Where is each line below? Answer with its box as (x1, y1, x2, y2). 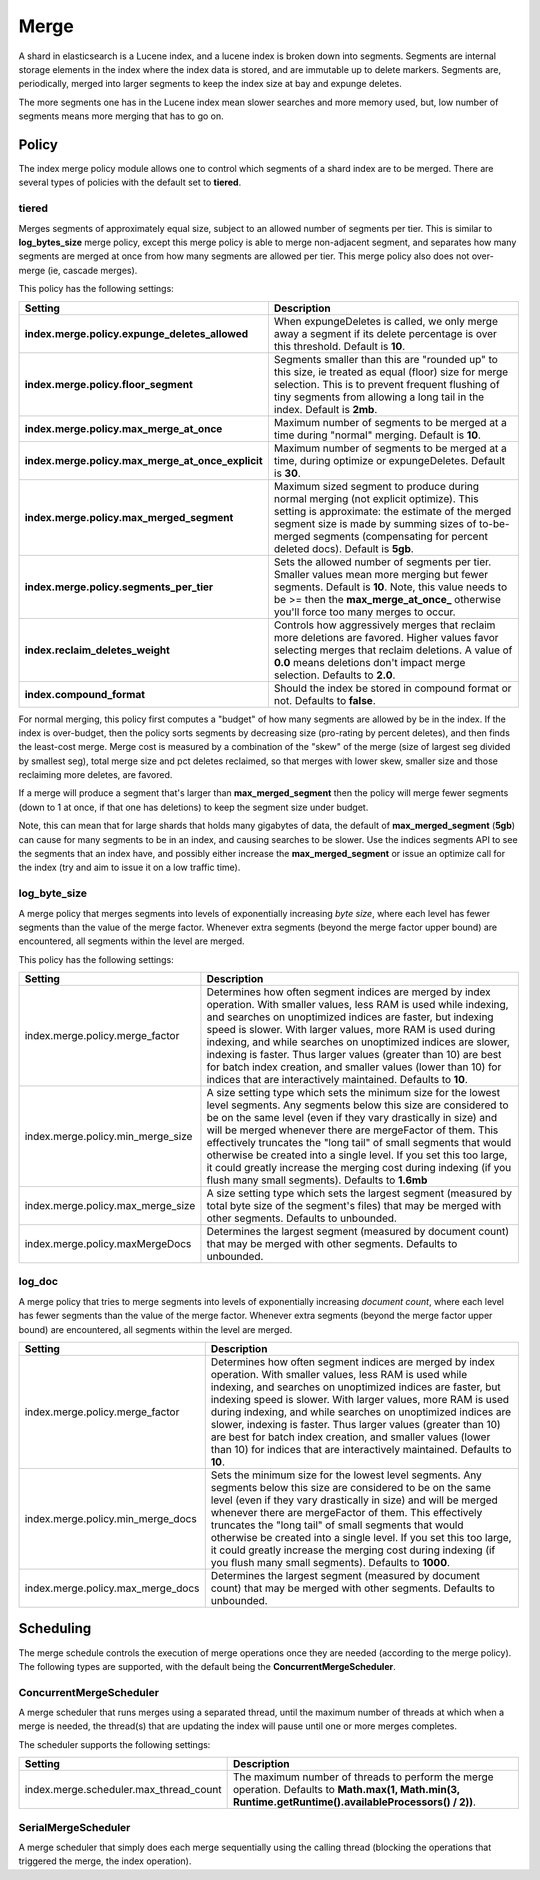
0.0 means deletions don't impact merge (273, 655, 466, 669)
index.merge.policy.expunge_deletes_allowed (24, 326, 249, 340)
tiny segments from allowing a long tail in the (273, 390, 485, 404)
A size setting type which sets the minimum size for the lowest (206, 1086, 500, 1100)
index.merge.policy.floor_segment (24, 377, 194, 391)
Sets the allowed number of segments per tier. (273, 555, 492, 569)
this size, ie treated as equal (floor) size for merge (273, 365, 509, 379)
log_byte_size (18, 886, 88, 900)
